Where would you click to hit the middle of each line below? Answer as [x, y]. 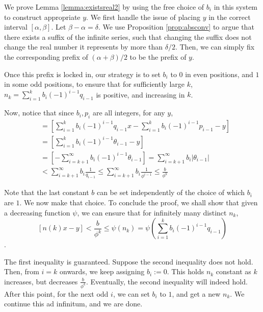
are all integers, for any [129, 113]
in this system [236, 7]
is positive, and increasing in [140, 94]
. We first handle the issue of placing [143, 17]
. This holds [186, 271]
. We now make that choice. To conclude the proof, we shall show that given [139, 202]
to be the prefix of [158, 56]
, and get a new [196, 293]
